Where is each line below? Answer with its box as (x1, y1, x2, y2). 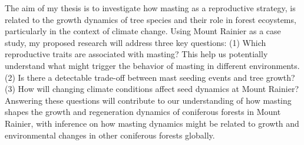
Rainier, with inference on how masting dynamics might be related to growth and (5, 117, 299, 129)
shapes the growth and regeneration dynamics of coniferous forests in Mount (5, 106, 281, 118)
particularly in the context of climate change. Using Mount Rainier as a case (5, 25, 281, 37)
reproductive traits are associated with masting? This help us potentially (5, 48, 268, 60)
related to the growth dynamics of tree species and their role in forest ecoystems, (5, 13, 296, 25)
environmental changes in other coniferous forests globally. (5, 128, 215, 141)
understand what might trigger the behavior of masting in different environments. (5, 59, 300, 71)
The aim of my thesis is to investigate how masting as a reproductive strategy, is (5, 2, 296, 14)
